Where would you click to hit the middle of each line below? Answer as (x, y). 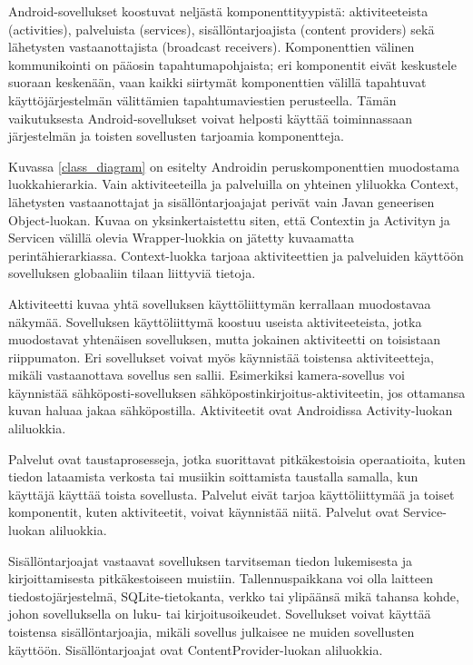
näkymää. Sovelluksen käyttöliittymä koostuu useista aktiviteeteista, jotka (215, 321)
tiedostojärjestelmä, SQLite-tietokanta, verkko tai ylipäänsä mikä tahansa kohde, (234, 596)
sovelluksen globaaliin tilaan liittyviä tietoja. (132, 273)
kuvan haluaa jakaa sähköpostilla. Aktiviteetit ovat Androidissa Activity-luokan (231, 410)
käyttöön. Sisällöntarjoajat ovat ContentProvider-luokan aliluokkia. (196, 649)
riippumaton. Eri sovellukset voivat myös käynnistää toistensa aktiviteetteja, (221, 357)
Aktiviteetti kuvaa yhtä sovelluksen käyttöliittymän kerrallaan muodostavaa (220, 303)
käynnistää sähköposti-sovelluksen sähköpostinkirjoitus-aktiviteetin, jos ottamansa (237, 392)
